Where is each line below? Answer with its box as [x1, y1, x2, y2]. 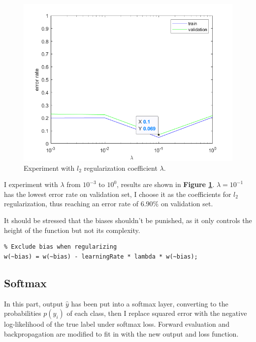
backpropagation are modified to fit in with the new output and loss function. [4, 328, 239, 339]
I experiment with [4, 179, 58, 190]
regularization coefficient [84, 162, 158, 173]
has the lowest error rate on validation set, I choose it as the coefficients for [4, 189, 231, 199]
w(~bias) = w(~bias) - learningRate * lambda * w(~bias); [4, 253, 198, 260]
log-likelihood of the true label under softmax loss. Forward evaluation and [4, 319, 229, 329]
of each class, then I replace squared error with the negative [66, 308, 247, 318]
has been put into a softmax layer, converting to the [71, 298, 228, 308]
